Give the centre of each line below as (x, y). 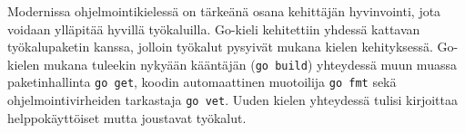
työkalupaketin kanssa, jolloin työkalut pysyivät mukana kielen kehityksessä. (220, 47)
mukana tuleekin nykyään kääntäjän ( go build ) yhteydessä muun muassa (250, 64)
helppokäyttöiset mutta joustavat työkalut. (127, 117)
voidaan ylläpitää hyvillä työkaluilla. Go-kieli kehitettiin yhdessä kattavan (214, 28)
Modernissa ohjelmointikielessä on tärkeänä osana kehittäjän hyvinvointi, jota (224, 11)
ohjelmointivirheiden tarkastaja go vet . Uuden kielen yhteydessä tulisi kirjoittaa (232, 100)
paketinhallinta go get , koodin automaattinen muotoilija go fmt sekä (202, 82)
